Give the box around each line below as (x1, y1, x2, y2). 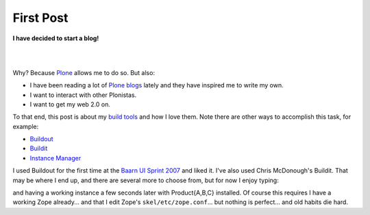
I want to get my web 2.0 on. (29, 100, 111, 109)
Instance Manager (29, 154, 82, 162)
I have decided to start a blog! (12, 34, 99, 42)
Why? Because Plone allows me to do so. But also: (12, 68, 156, 76)
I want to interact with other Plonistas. (29, 91, 137, 99)
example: (12, 122, 39, 130)
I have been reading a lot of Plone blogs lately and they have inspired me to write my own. (29, 81, 284, 89)
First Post (12, 10, 69, 25)
